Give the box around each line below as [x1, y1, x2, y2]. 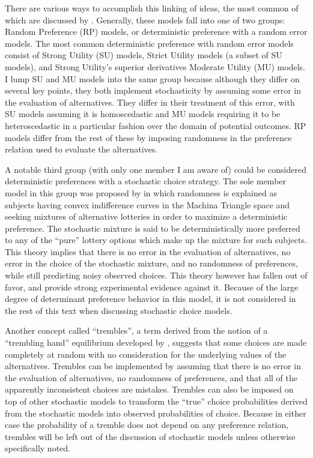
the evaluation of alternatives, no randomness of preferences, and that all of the [5, 371, 297, 384]
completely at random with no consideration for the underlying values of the [5, 348, 287, 360]
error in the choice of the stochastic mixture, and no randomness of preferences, [5, 257, 298, 270]
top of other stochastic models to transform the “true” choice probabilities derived [5, 395, 308, 407]
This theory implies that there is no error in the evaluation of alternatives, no [5, 245, 291, 258]
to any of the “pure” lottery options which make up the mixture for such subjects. [5, 234, 307, 246]
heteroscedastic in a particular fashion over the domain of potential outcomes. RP [5, 119, 306, 131]
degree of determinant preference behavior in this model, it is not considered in [5, 292, 296, 305]
